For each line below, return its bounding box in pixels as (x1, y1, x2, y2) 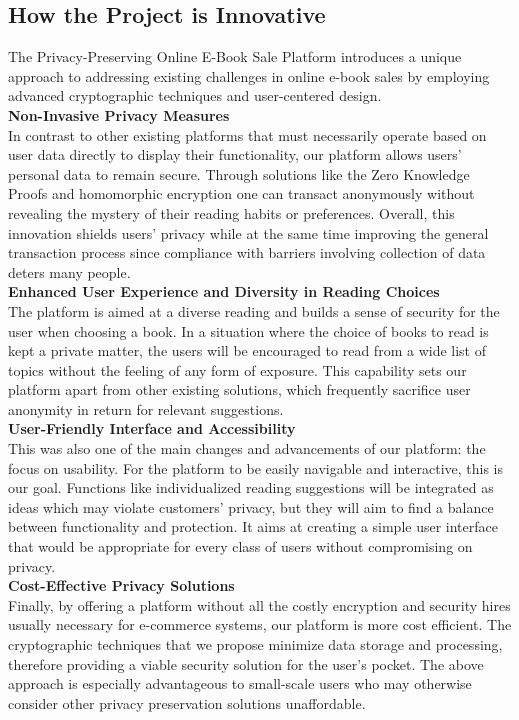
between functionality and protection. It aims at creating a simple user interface (8, 516, 498, 537)
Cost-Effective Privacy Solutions (8, 575, 235, 596)
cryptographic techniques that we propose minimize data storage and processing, (8, 634, 503, 655)
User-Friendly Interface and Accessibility (8, 418, 296, 439)
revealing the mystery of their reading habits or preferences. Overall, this (8, 202, 455, 223)
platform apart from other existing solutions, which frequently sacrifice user (8, 379, 471, 400)
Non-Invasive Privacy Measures (8, 104, 230, 125)
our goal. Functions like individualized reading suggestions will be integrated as (8, 477, 494, 498)
